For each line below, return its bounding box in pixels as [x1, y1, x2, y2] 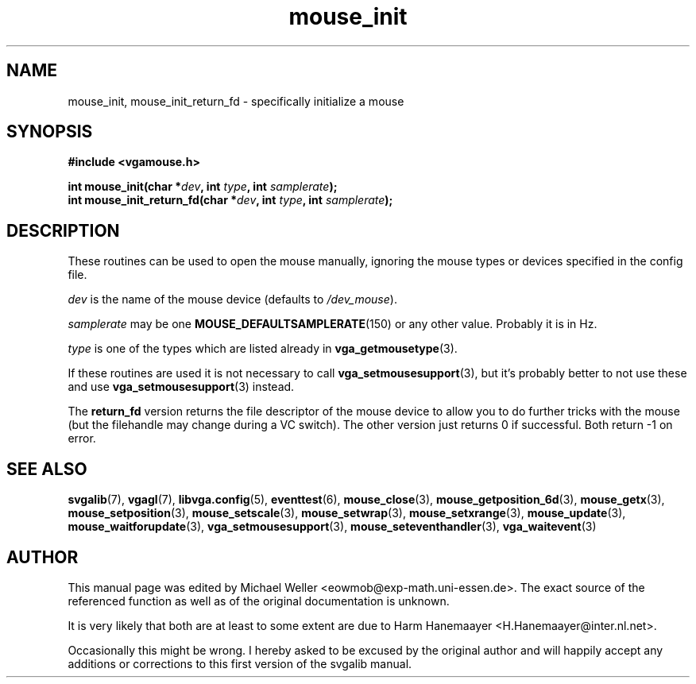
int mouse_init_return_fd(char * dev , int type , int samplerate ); [68, 193, 393, 207]
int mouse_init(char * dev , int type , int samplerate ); [68, 180, 338, 194]
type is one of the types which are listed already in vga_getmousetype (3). [68, 342, 458, 356]
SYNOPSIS [6, 122, 93, 142]
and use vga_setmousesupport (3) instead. [68, 380, 295, 394]
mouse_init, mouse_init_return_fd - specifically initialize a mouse [68, 94, 404, 108]
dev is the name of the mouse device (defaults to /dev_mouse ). [68, 292, 397, 307]
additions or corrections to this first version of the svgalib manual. [68, 656, 412, 670]
